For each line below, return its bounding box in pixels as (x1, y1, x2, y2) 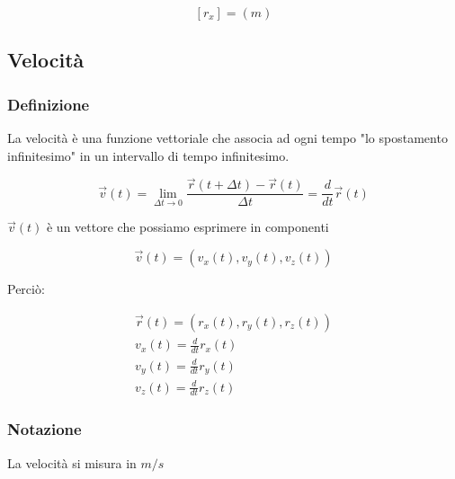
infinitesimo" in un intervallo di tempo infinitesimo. (7, 146, 290, 164)
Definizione (7, 93, 90, 115)
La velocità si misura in (7, 453, 137, 472)
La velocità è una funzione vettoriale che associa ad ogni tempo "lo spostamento (7, 129, 448, 146)
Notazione (7, 418, 82, 440)
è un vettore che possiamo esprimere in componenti (46, 217, 329, 236)
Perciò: (7, 279, 45, 298)
